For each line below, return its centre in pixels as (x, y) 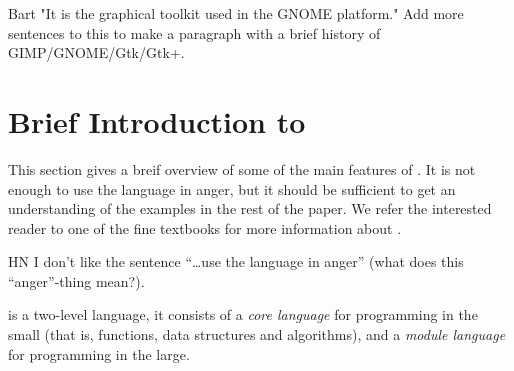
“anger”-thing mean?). (76, 280)
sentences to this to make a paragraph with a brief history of (194, 32)
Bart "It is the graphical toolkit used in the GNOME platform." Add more (236, 13)
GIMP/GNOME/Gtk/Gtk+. (96, 52)
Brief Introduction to (157, 120)
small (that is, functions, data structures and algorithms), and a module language (257, 334)
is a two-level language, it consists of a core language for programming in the (243, 314)
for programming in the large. (99, 353)
